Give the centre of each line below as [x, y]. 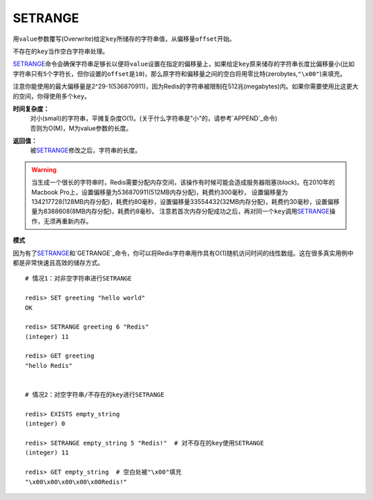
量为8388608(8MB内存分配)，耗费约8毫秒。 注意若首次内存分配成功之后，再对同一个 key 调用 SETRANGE [180, 212]
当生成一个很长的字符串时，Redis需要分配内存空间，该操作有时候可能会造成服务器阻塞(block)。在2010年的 [183, 183]
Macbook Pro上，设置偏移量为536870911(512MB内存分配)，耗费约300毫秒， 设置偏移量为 [160, 192]
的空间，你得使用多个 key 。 [52, 96]
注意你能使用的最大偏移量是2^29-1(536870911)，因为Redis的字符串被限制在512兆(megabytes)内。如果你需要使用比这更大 [185, 86]
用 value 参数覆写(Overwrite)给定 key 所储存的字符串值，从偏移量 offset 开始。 [124, 39]
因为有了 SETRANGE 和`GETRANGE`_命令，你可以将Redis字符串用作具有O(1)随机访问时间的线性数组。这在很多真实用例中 [183, 253]
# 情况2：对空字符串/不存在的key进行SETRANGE [95, 395]
